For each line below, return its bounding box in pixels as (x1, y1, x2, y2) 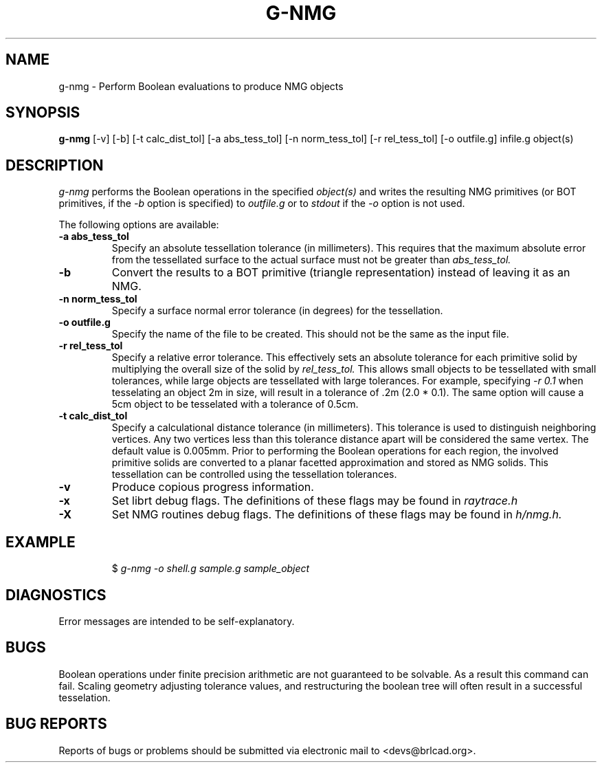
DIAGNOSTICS (5, 586, 107, 604)
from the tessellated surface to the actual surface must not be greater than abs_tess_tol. (111, 254, 511, 266)
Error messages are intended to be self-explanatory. (58, 615, 295, 627)
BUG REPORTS (5, 715, 107, 733)
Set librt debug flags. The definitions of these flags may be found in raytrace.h (111, 494, 518, 508)
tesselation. (58, 691, 111, 703)
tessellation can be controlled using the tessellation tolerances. (111, 468, 397, 481)
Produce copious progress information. (111, 480, 314, 494)
